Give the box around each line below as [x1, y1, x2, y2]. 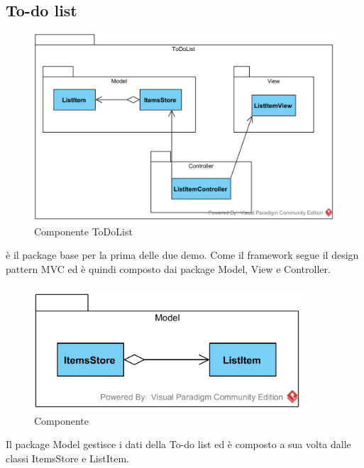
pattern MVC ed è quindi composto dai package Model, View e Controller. [6, 261, 331, 276]
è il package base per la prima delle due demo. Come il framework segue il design [6, 247, 359, 262]
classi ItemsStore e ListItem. [6, 451, 129, 466]
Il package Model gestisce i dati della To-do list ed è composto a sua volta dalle [6, 437, 351, 452]
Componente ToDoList [34, 223, 133, 238]
